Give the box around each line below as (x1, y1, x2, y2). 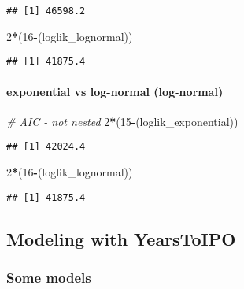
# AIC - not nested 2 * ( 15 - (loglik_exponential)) (6, 113, 238, 129)
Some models (6, 267, 91, 287)
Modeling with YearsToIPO (6, 226, 236, 250)
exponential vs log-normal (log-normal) (6, 83, 224, 99)
